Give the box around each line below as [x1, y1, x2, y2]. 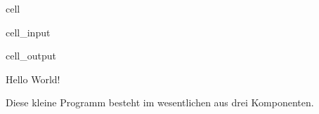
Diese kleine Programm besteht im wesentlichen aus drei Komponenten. [6, 95, 314, 110]
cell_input [6, 24, 51, 39]
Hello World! [6, 71, 60, 86]
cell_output [6, 48, 56, 63]
